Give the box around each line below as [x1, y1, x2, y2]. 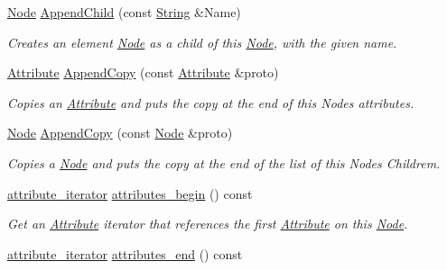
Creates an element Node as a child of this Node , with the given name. [7, 32, 397, 51]
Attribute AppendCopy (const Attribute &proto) [7, 63, 279, 82]
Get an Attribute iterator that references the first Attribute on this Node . [7, 214, 408, 233]
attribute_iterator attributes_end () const [7, 244, 243, 263]
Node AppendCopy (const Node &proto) [7, 123, 233, 142]
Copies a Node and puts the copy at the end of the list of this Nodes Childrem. [7, 153, 441, 172]
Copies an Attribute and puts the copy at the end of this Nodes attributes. [7, 93, 414, 112]
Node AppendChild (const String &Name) [7, 3, 241, 21]
